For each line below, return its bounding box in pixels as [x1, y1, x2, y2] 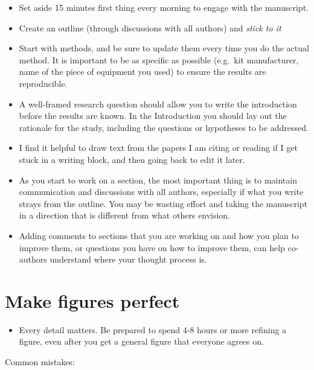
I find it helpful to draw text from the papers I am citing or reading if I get [19, 141, 298, 154]
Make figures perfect [5, 288, 180, 313]
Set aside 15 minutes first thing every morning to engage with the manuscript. [19, 1, 309, 13]
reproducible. [19, 77, 68, 89]
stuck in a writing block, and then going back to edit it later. [19, 153, 245, 165]
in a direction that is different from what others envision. [19, 209, 231, 222]
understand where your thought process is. [50, 253, 207, 266]
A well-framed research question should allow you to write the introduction [19, 97, 297, 110]
